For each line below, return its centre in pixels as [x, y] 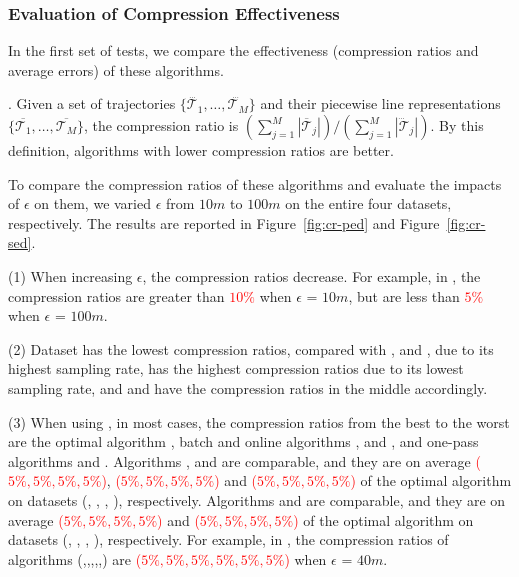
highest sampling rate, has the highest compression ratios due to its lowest [236, 368]
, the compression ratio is [161, 125]
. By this [457, 125]
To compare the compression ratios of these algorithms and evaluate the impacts [255, 183]
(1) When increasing [70, 275]
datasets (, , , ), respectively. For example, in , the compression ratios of [228, 539]
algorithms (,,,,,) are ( [75, 558]
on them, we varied [92, 203]
